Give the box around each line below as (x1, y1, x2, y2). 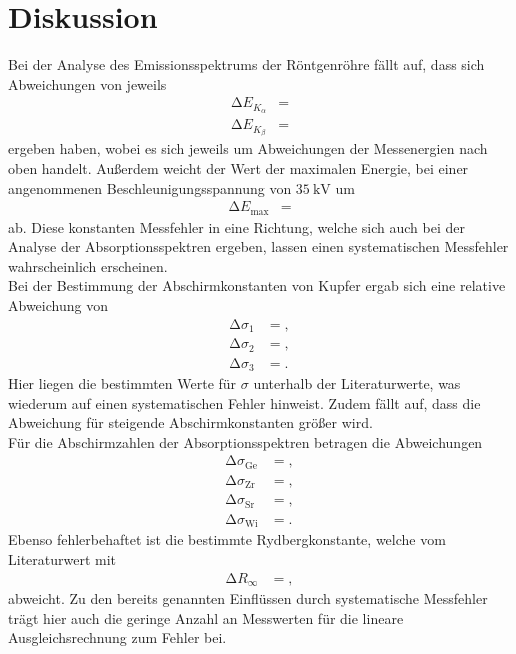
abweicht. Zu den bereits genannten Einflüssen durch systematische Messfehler (8, 588, 488, 608)
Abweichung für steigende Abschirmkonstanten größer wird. (8, 412, 373, 433)
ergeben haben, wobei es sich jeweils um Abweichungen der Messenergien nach (8, 138, 488, 159)
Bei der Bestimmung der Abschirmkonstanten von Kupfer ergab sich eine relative (8, 275, 506, 296)
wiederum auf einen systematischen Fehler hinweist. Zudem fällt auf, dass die (8, 392, 481, 413)
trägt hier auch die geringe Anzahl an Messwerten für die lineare (8, 607, 404, 628)
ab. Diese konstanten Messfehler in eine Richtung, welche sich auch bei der (8, 216, 465, 237)
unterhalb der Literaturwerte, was (253, 373, 461, 394)
